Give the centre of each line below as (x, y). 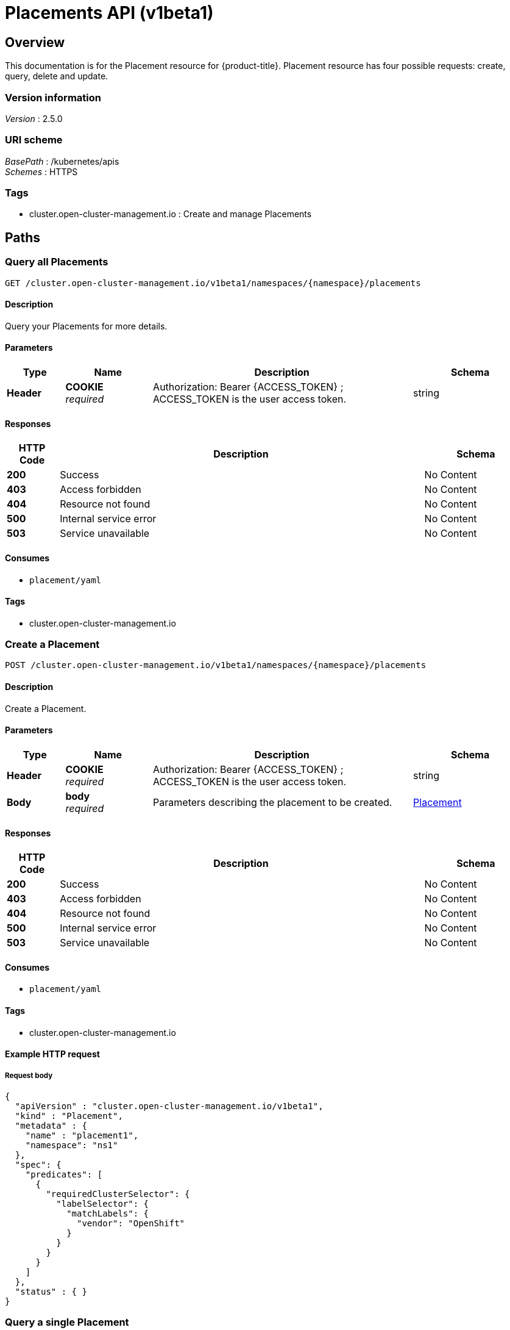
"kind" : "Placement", (69, 1116)
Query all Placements (57, 262)
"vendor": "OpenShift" (131, 1223)
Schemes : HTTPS (41, 171)
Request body (29, 1075)
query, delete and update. (57, 76)
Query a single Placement (67, 1322)
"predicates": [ (64, 1174)
